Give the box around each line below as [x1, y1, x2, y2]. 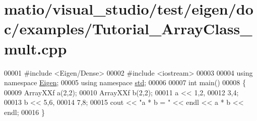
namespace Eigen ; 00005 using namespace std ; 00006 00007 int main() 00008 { [4, 77, 246, 88]
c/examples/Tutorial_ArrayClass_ [4, 18, 252, 39]
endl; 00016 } [4, 106, 45, 117]
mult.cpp [4, 38, 67, 58]
